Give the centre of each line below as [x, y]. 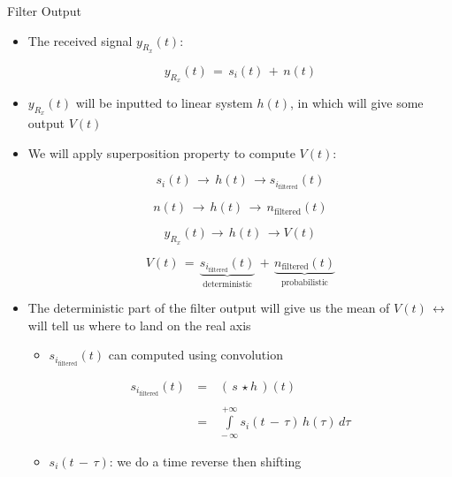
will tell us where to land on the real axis [139, 325]
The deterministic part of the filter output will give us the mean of [209, 308]
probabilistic [305, 282]
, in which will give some [357, 102]
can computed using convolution [195, 355]
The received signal [80, 40]
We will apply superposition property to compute [161, 152]
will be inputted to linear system [164, 102]
